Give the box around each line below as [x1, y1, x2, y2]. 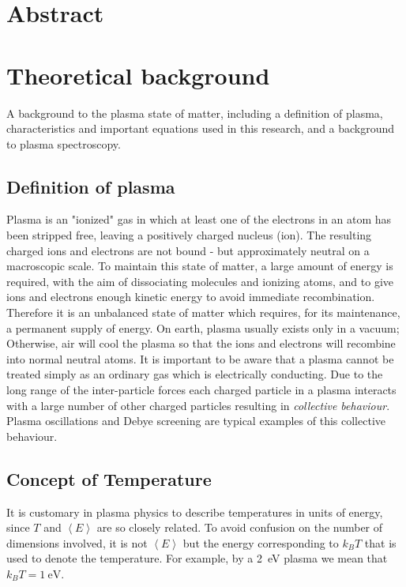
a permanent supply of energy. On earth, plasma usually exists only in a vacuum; [6, 319, 400, 336]
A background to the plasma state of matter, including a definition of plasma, [6, 104, 383, 121]
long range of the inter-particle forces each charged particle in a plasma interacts [6, 382, 397, 398]
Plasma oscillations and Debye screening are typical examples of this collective [6, 412, 385, 429]
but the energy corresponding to [182, 534, 339, 551]
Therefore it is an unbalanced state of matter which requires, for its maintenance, [6, 304, 400, 321]
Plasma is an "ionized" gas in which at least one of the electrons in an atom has [6, 211, 392, 228]
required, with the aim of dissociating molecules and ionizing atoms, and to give [6, 273, 393, 289]
